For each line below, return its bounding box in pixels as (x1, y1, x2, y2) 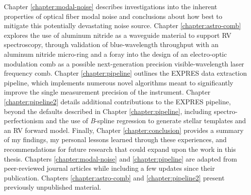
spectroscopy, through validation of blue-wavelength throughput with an (4, 39, 219, 49)
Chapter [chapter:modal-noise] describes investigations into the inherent (4, 1, 218, 11)
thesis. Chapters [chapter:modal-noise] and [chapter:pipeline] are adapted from (4, 153, 237, 163)
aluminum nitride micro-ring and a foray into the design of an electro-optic (4, 49, 227, 59)
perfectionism (4, 115, 44, 126)
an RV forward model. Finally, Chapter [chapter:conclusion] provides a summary (4, 125, 244, 135)
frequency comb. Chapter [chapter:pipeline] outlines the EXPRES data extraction (4, 68, 247, 78)
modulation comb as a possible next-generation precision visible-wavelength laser (4, 58, 244, 68)
